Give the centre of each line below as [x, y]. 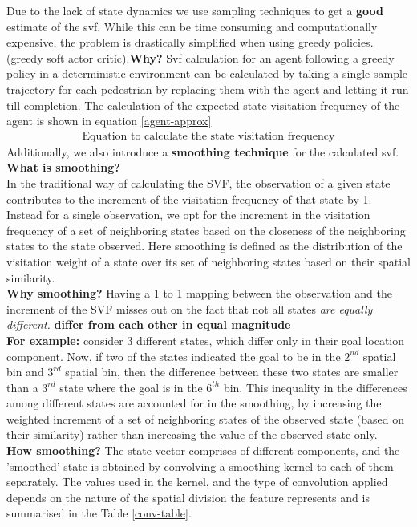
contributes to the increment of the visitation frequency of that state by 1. [189, 199]
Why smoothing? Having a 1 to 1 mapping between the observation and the [199, 293]
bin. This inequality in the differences [315, 387]
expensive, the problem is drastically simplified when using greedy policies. [190, 42]
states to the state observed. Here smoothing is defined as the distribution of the [204, 246]
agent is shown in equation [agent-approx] [109, 121]
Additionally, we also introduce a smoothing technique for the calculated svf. [203, 151]
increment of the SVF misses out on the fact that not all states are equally [190, 308]
